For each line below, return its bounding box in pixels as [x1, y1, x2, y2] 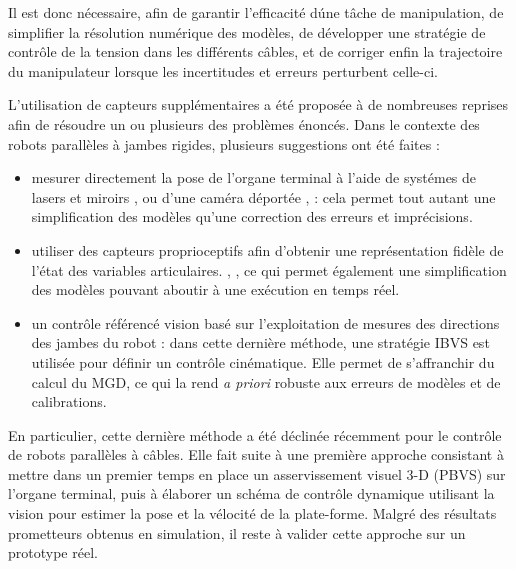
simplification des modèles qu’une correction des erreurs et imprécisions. [31, 206, 473, 227]
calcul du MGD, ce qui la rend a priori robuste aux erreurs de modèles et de [31, 371, 501, 392]
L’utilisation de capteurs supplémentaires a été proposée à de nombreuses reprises [8, 94, 509, 115]
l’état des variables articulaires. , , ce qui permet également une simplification [31, 259, 507, 280]
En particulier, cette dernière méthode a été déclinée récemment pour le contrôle [8, 424, 502, 445]
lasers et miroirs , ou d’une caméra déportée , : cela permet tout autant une [31, 186, 496, 207]
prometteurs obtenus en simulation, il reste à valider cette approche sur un [8, 522, 466, 543]
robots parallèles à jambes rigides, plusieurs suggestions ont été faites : [8, 133, 440, 154]
